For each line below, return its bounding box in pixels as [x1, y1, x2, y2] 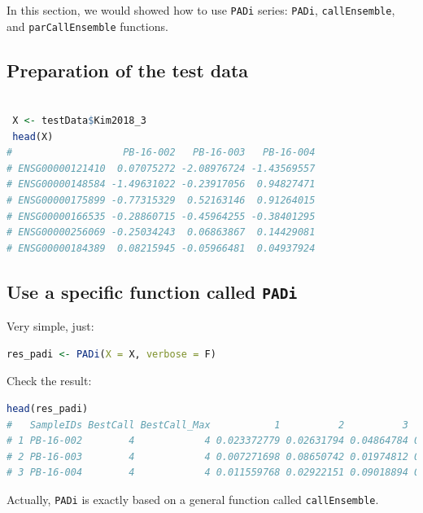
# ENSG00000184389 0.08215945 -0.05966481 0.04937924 [7, 242, 316, 254]
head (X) [12, 130, 54, 142]
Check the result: [7, 372, 92, 389]
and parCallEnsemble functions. [7, 17, 168, 34]
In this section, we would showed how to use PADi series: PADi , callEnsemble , [7, 2, 395, 18]
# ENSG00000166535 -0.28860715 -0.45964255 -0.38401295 [7, 210, 316, 222]
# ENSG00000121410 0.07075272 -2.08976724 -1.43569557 [7, 162, 316, 174]
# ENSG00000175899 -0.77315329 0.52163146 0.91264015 [7, 195, 316, 207]
